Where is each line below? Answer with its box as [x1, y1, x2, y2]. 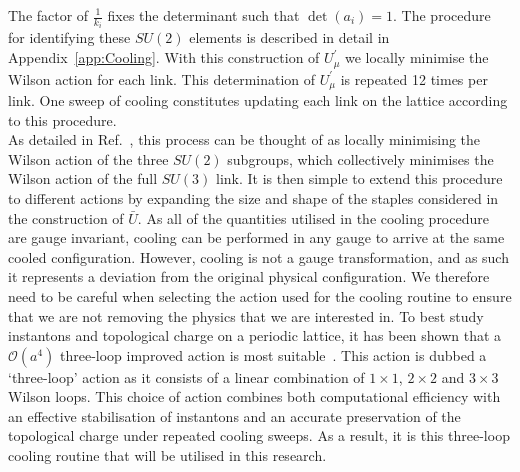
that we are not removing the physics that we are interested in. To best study [8, 305, 484, 326]
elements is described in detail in [189, 27, 390, 48]
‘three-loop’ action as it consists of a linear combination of [8, 366, 365, 387]
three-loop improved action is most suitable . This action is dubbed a [60, 344, 487, 365]
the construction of [8, 207, 124, 228]
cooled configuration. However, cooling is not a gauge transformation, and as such [8, 246, 509, 267]
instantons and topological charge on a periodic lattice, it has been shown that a [8, 325, 502, 346]
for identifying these [8, 27, 131, 48]
